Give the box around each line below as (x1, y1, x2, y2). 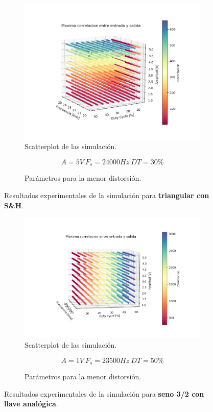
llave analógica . (4, 398, 58, 409)
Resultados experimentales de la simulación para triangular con (4, 190, 209, 201)
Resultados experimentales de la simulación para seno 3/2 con (4, 388, 204, 399)
